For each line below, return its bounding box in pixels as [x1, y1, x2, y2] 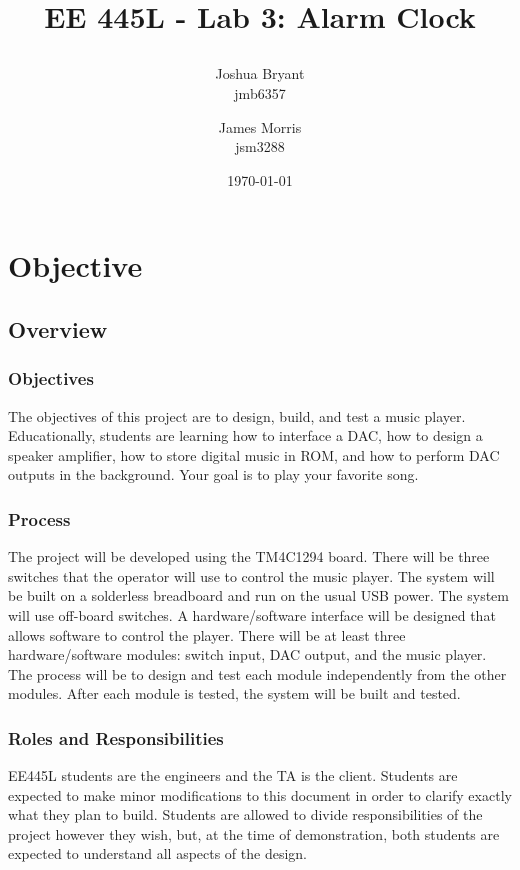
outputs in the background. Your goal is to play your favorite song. [8, 464, 419, 485]
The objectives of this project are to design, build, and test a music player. [8, 405, 466, 426]
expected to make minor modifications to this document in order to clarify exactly [8, 784, 512, 805]
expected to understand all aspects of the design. [8, 843, 308, 864]
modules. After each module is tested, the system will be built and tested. [8, 683, 461, 704]
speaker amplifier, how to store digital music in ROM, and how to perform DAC [8, 444, 500, 465]
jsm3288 [235, 136, 285, 157]
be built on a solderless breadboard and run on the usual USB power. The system [8, 585, 509, 606]
